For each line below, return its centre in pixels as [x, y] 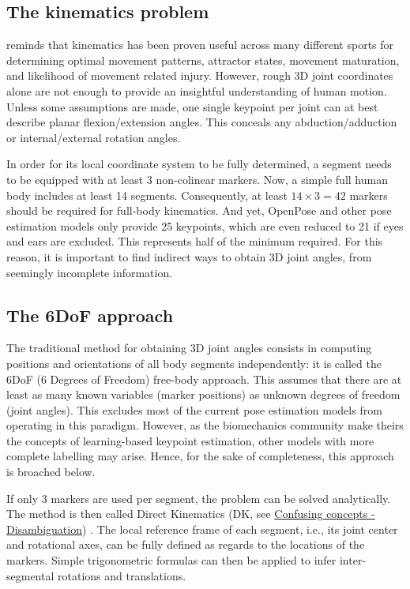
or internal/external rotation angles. [94, 137]
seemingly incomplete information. [90, 272]
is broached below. [51, 472]
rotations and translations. [122, 575]
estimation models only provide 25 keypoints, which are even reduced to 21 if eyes [205, 225]
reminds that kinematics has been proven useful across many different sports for [200, 45]
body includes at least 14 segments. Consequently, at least [147, 195]
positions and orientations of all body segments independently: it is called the [194, 363]
